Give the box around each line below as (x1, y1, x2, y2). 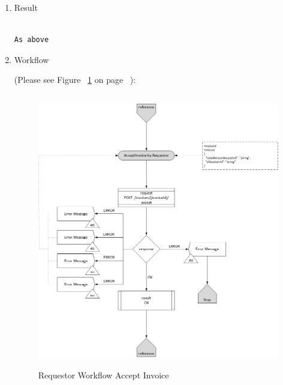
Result (14, 1, 38, 13)
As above (14, 35, 49, 44)
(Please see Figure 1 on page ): (14, 73, 136, 86)
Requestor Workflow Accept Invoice (38, 369, 169, 381)
